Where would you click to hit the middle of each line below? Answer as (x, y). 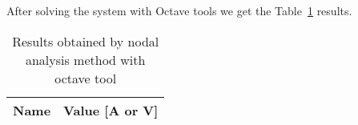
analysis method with (85, 59)
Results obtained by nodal (86, 41)
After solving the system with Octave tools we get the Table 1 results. (179, 10)
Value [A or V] (111, 110)
